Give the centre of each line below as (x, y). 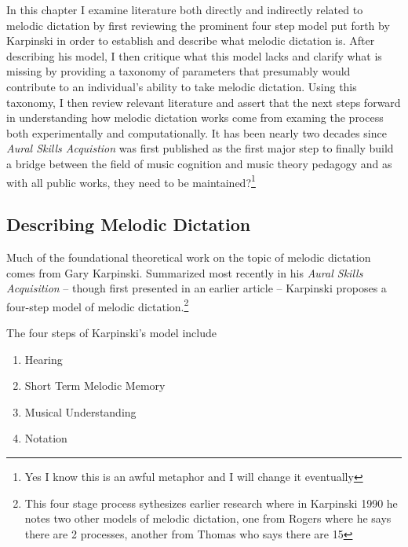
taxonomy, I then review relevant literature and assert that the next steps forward (204, 102)
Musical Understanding (80, 411)
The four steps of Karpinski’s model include (111, 333)
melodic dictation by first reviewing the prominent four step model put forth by (198, 25)
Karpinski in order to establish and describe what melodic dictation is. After (191, 40)
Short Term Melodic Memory (95, 385)
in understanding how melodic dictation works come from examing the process (195, 117)
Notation (46, 438)
